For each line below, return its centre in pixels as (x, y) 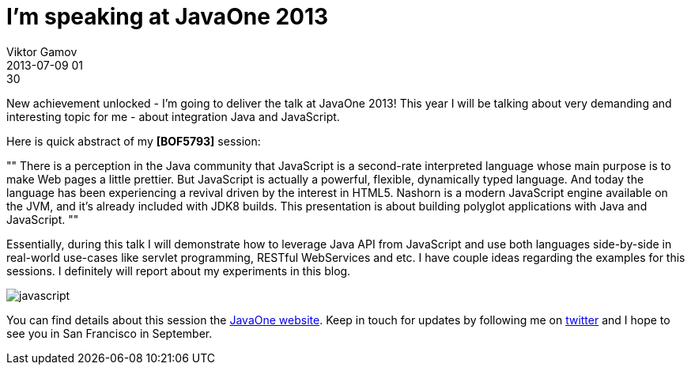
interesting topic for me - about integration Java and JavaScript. (173, 116)
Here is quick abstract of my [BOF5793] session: (134, 141)
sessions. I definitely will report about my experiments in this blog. (179, 271)
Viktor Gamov (42, 51)
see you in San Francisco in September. (110, 333)
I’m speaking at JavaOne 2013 (168, 17)
